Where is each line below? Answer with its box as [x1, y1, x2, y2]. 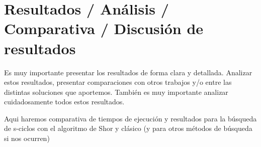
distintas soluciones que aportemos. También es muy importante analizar [4, 86, 228, 97]
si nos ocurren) [4, 133, 50, 143]
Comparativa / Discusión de [4, 18, 204, 39]
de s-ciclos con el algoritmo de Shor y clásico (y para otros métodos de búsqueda [4, 123, 252, 133]
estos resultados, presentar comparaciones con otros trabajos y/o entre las [4, 77, 232, 87]
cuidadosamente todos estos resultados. [4, 96, 125, 107]
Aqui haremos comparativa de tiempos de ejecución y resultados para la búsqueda [4, 113, 257, 123]
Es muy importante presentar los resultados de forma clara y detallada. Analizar [4, 67, 252, 77]
